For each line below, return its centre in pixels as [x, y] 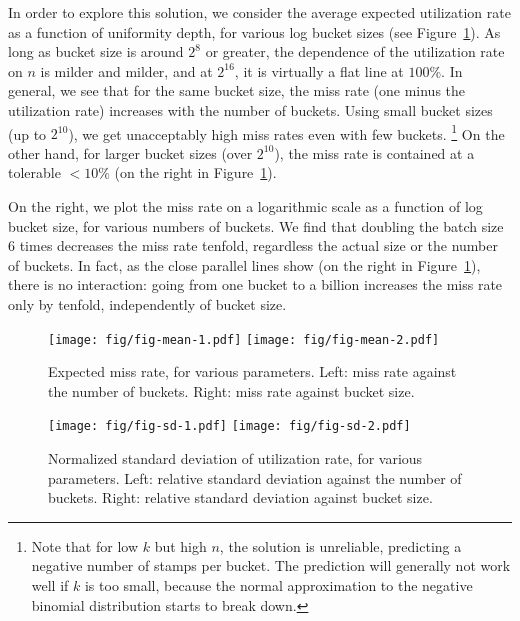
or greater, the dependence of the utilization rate [355, 51]
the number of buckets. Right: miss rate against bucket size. [231, 390]
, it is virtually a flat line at [319, 70]
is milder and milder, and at [126, 70]
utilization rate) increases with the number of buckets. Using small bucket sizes [250, 109]
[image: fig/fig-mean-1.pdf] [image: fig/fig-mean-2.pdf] [244, 339]
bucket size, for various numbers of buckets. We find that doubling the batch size [256, 225]
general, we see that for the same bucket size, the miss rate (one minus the [237, 90]
